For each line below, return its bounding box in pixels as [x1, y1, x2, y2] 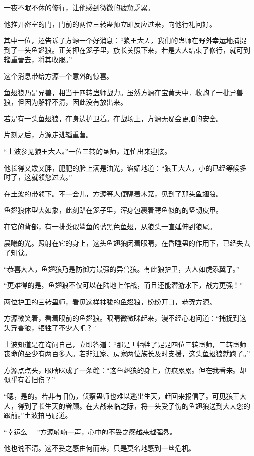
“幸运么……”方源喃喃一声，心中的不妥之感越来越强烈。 [4, 426, 177, 436]
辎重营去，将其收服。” [4, 54, 72, 65]
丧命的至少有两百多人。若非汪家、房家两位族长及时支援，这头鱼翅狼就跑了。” [4, 348, 250, 359]
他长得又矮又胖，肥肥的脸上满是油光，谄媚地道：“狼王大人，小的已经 [4, 162, 226, 173]
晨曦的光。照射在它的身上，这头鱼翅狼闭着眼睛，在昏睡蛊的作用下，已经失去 [4, 238, 250, 248]
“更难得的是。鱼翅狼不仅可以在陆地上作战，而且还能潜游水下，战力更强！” [4, 280, 243, 290]
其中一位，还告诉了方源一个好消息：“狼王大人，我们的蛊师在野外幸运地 [4, 35, 233, 45]
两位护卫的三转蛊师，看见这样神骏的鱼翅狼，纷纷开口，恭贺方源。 [4, 296, 216, 306]
